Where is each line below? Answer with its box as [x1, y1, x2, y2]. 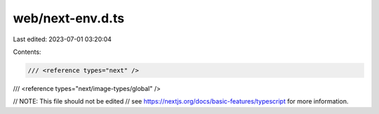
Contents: [13, 48, 41, 56]
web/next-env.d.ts [13, 10, 125, 26]
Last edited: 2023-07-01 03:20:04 [13, 35, 112, 43]
